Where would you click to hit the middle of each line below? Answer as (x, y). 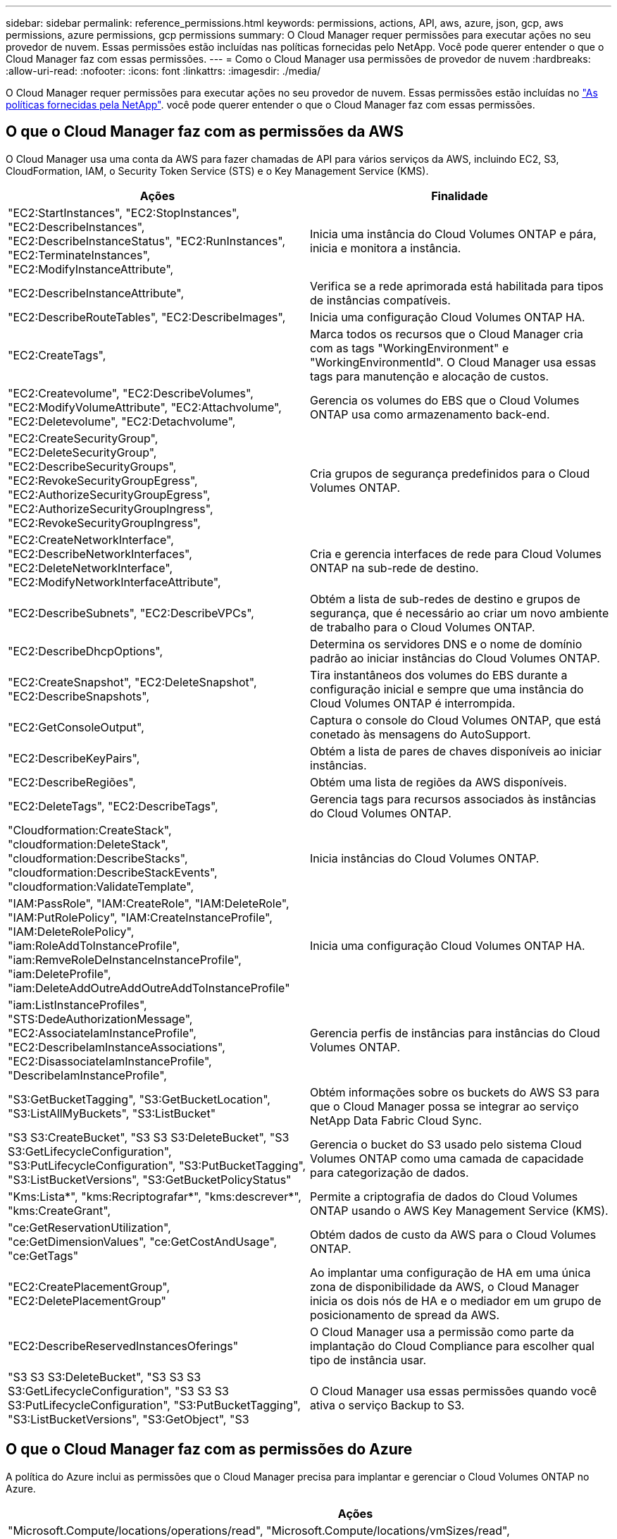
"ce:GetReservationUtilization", (89, 1227)
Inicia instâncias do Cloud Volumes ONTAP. (425, 858)
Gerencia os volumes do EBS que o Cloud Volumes (445, 400)
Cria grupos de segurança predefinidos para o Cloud (450, 473)
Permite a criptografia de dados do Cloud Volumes (444, 1196)
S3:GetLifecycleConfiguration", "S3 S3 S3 (118, 1391)
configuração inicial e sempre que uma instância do (447, 689)
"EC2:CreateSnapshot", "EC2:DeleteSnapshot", (132, 682)
